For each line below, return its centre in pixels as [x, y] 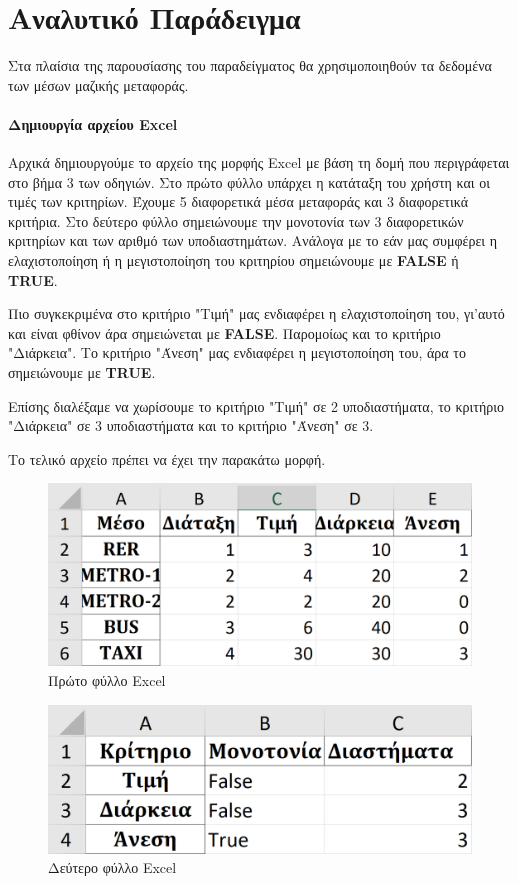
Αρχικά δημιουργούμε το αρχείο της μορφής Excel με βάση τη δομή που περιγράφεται [259, 162]
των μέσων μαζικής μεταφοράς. [98, 84]
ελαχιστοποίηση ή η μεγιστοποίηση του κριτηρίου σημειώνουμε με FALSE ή [233, 260]
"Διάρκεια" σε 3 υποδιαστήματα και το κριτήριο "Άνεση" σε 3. [191, 425]
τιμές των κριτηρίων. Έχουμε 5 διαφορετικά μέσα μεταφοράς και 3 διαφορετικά [238, 201]
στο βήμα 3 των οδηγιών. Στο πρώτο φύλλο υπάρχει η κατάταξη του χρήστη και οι [249, 181]
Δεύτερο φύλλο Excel [112, 867]
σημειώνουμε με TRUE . [82, 372]
